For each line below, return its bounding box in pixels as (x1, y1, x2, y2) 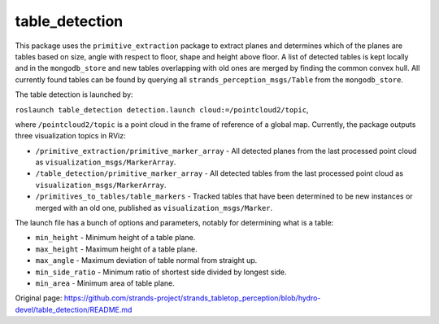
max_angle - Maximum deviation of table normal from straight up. (35, 256, 258, 265)
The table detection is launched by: (15, 90, 133, 99)
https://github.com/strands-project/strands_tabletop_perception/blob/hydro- (63, 293, 321, 303)
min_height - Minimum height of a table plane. (35, 233, 196, 243)
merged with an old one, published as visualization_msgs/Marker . (35, 203, 273, 212)
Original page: (15, 293, 63, 303)
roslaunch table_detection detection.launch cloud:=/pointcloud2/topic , (15, 104, 309, 114)
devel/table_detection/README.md (15, 304, 133, 314)
